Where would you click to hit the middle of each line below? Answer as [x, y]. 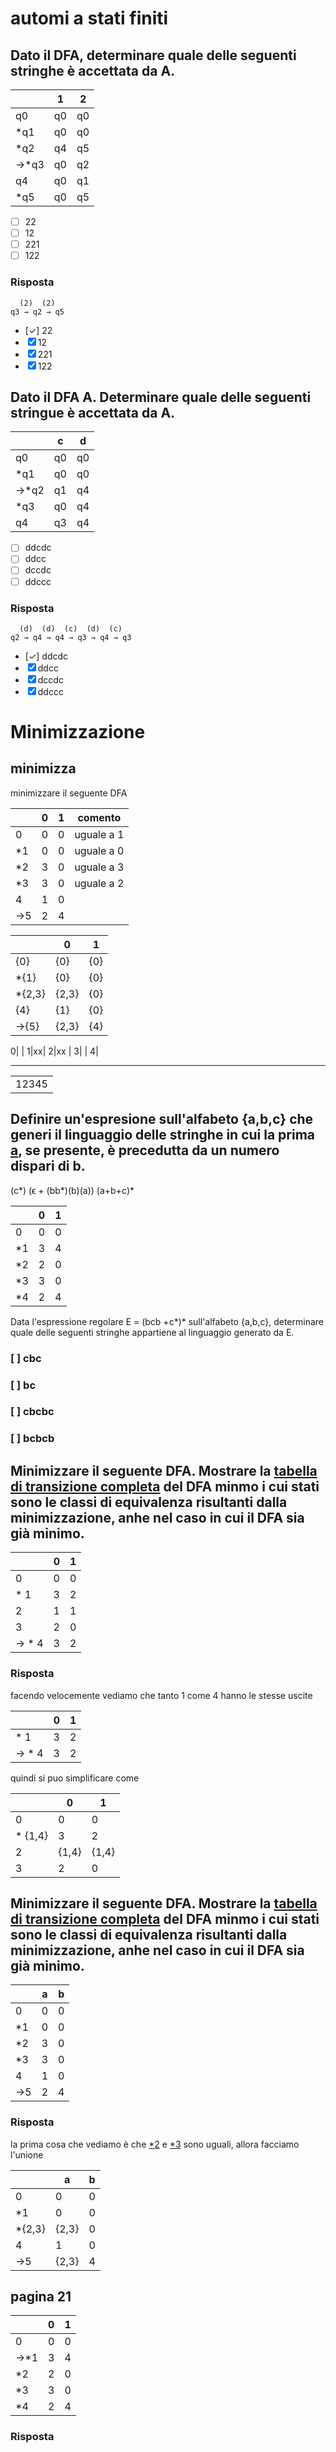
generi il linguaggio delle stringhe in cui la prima [163, 1135]
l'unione [27, 2154]
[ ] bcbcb [32, 1439]
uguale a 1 [99, 834]
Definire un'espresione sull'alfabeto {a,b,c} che [162, 1119]
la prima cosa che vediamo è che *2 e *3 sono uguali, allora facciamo [155, 2144]
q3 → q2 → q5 [37, 312]
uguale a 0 [99, 850]
